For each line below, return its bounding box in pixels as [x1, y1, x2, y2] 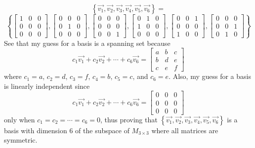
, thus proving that [100, 114, 158, 124]
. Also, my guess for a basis [169, 71, 251, 81]
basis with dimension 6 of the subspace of [4, 125, 129, 135]
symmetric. [4, 135, 38, 145]
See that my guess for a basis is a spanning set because [4, 37, 170, 48]
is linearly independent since [4, 80, 90, 91]
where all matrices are [151, 125, 218, 135]
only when [4, 114, 35, 124]
